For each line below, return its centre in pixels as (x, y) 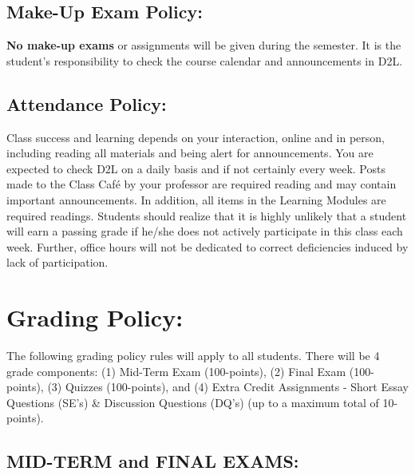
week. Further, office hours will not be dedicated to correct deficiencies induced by (207, 246)
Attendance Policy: (87, 103)
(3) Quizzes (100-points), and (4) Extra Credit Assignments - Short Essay (228, 387)
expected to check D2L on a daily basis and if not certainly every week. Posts (196, 168)
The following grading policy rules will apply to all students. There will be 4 (193, 356)
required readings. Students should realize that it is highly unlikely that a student (207, 215)
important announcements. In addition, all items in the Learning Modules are (196, 199)
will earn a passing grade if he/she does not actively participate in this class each (205, 231)
